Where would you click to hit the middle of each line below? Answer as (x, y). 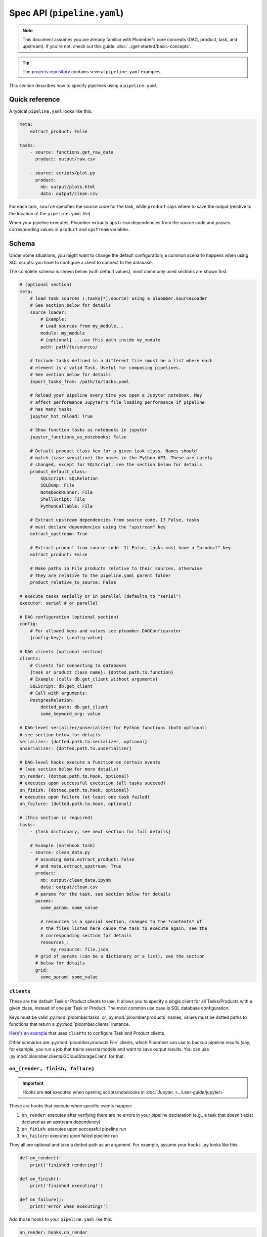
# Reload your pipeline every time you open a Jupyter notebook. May (116, 395)
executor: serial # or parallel (59, 603)
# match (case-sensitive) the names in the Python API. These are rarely (121, 457)
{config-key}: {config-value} (67, 638)
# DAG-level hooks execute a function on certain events (90, 762)
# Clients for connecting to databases (78, 665)
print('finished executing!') (67, 1186)
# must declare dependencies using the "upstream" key (98, 527)
